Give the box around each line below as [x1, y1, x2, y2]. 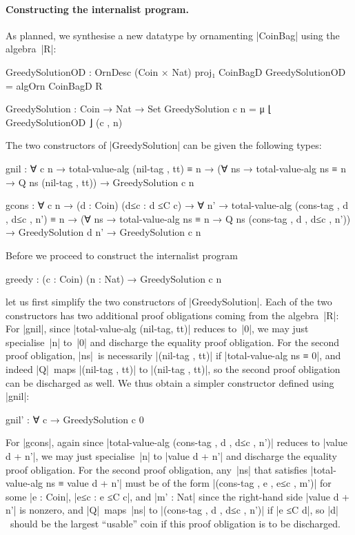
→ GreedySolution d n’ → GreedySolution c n [6, 225, 201, 239]
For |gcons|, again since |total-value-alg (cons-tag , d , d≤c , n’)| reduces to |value [6, 435, 347, 450]
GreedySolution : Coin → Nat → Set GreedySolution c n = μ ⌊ [6, 101, 272, 116]
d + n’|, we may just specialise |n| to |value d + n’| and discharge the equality [6, 449, 338, 463]
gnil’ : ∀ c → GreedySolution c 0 [6, 412, 144, 426]
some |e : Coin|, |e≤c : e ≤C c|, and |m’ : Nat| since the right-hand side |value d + [6, 489, 349, 503]
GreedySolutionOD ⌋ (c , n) [6, 114, 123, 129]
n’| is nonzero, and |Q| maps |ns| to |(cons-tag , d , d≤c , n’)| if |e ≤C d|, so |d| [6, 503, 338, 517]
